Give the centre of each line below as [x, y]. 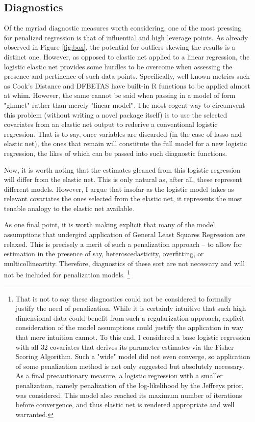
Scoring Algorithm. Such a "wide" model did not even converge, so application [133, 356]
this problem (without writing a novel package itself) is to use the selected [116, 114]
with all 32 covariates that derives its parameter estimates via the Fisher [125, 347]
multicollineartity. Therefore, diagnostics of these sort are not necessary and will [125, 263]
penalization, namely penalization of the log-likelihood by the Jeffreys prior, [129, 385]
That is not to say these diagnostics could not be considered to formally [124, 298]
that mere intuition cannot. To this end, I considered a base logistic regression [133, 337]
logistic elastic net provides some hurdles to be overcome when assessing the [118, 66]
